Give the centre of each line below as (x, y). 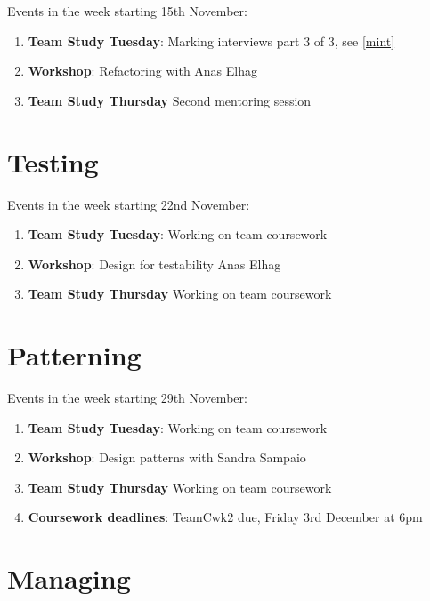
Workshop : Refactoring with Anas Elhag (143, 71)
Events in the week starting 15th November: (127, 11)
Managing (69, 578)
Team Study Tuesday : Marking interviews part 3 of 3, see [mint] (211, 40)
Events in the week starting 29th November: (127, 397)
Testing (53, 161)
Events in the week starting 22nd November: (129, 204)
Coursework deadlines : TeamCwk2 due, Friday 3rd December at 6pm (225, 517)
